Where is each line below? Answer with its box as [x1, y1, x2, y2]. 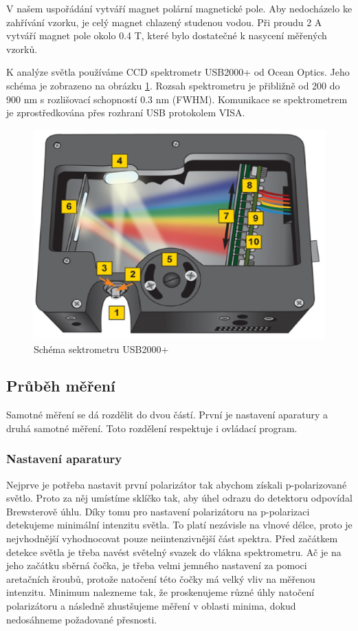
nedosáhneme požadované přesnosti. [6, 612, 157, 626]
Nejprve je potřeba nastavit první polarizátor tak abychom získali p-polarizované [6, 477, 347, 491]
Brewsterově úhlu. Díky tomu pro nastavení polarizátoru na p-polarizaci [6, 504, 310, 518]
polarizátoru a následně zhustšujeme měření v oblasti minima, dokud [6, 599, 296, 613]
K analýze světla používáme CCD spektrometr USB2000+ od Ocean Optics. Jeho [6, 65, 350, 79]
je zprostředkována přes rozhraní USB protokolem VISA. [6, 105, 245, 120]
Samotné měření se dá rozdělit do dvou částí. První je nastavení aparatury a [6, 407, 328, 422]
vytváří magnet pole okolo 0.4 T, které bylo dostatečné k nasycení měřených [6, 28, 327, 43]
